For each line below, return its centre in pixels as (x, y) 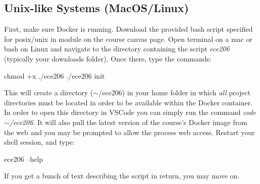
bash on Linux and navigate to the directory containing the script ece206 (117, 49)
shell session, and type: (39, 142)
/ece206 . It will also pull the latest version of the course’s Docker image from (128, 122)
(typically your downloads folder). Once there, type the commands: (108, 58)
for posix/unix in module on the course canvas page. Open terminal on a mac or (128, 39)
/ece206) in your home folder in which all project (175, 93)
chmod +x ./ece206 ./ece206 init (55, 75)
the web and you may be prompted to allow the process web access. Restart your (129, 132)
